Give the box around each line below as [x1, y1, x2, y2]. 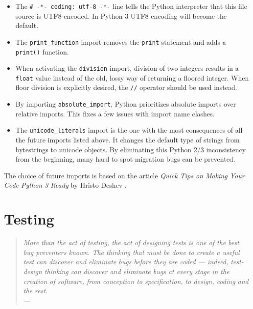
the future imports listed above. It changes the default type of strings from [15, 135, 240, 145]
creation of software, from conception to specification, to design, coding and [23, 276, 249, 286]
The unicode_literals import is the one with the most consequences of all [15, 125, 243, 135]
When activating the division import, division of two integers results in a [15, 63, 239, 73]
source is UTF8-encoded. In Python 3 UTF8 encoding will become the [15, 10, 227, 21]
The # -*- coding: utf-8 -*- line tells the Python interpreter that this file [15, 1, 247, 11]
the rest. [23, 285, 48, 296]
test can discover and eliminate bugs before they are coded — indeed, [23, 256, 229, 267]
